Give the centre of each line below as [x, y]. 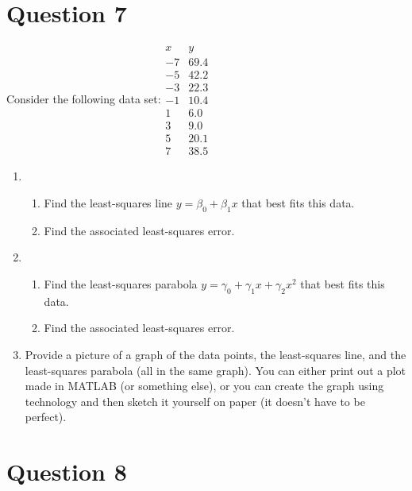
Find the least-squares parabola [121, 283]
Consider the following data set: [84, 99]
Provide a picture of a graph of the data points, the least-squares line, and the [216, 354]
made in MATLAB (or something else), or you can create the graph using [204, 386]
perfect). [46, 417]
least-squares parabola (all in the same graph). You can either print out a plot [216, 370]
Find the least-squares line [108, 203]
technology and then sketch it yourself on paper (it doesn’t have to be [195, 401]
